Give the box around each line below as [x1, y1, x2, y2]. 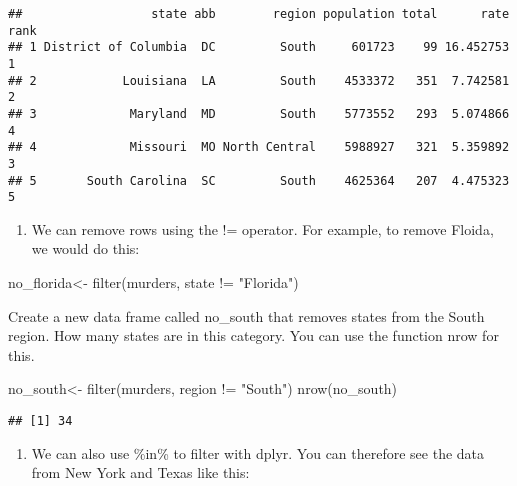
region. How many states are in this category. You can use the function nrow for [8, 325, 499, 346]
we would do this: [31, 238, 140, 259]
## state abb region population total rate [8, 7, 510, 21]
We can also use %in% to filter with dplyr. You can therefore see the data [31, 442, 485, 463]
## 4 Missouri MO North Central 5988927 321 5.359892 [8, 140, 510, 155]
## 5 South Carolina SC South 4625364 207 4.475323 [8, 173, 510, 188]
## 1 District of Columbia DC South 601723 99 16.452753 [8, 40, 510, 55]
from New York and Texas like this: [31, 462, 250, 483]
